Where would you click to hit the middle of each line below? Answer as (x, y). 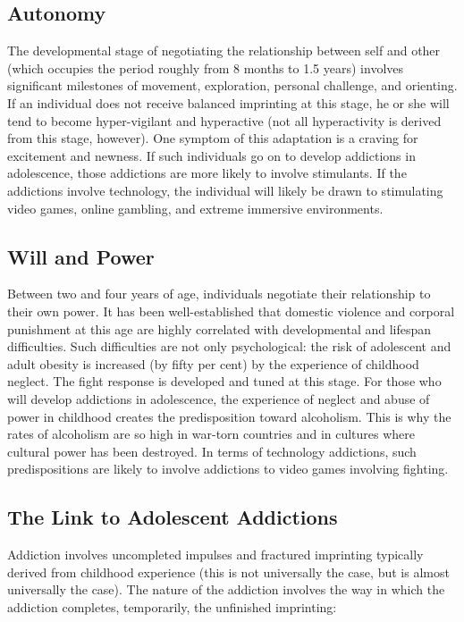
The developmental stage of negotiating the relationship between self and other (224, 50)
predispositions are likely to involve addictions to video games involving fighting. (228, 469)
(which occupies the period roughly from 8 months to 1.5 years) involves (206, 67)
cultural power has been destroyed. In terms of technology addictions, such (212, 451)
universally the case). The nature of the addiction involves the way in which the (226, 589)
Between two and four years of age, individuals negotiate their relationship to (219, 294)
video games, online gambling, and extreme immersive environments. (195, 208)
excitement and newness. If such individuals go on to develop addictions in (211, 155)
